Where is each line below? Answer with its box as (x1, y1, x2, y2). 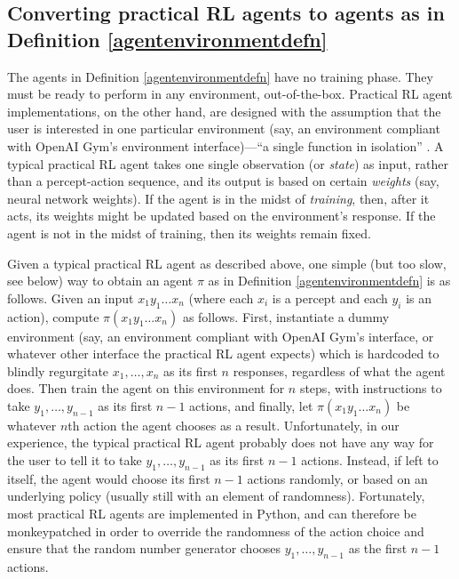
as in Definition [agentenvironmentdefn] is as (208, 271, 451, 290)
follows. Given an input (7, 288, 134, 307)
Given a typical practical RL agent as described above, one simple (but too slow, (7, 253, 447, 272)
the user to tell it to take (7, 451, 142, 470)
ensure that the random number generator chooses (7, 539, 281, 558)
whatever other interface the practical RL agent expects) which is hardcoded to (7, 344, 439, 363)
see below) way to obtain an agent (7, 271, 194, 290)
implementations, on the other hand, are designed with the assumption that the (7, 101, 441, 120)
